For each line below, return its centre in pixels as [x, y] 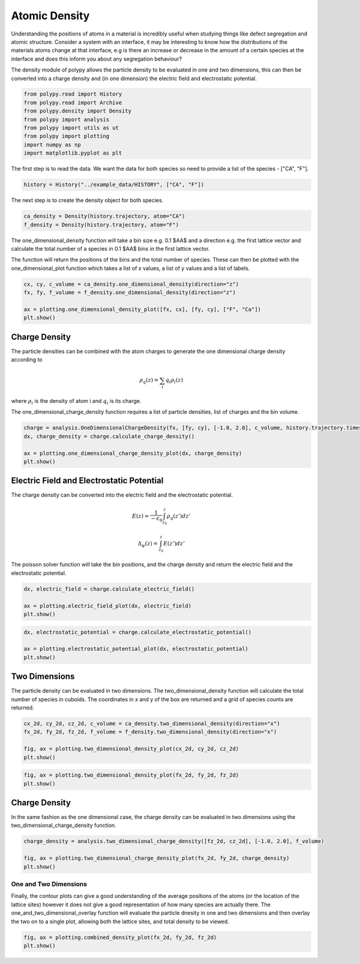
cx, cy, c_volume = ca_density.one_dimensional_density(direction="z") [131, 284]
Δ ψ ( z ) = [148, 544]
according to [27, 360]
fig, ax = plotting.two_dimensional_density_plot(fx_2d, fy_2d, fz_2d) [131, 775]
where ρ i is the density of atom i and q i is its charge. [76, 402]
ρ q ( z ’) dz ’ [179, 517]
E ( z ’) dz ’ [174, 543]
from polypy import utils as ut [71, 128]
